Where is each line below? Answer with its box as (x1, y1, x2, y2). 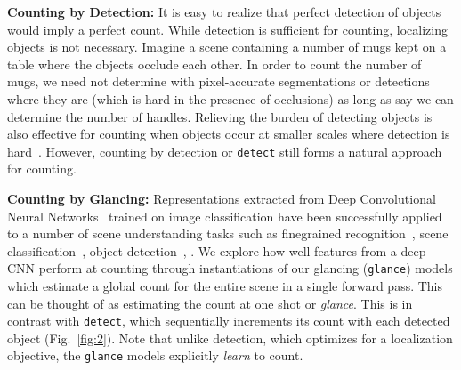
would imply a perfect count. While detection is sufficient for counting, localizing (7, 20, 448, 38)
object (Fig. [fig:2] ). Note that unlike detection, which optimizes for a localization (7, 328, 453, 347)
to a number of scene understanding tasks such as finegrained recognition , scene (7, 224, 449, 243)
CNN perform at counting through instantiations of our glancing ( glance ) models (7, 259, 453, 277)
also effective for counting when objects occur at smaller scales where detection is (7, 125, 450, 143)
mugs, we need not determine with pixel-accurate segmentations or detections (7, 72, 430, 91)
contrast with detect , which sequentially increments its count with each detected (7, 311, 450, 330)
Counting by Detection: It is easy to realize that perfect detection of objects (7, 3, 441, 20)
